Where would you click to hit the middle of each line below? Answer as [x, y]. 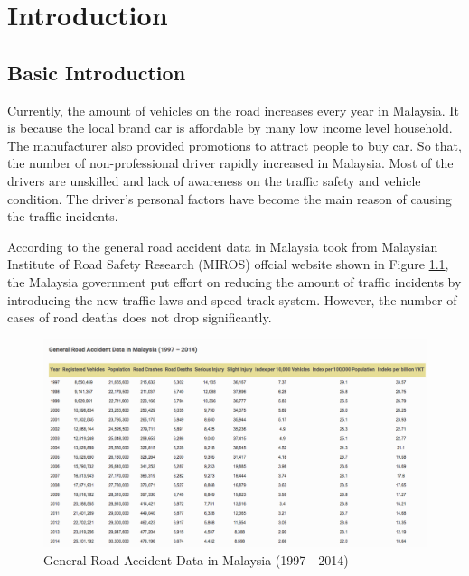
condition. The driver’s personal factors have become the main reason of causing [230, 198]
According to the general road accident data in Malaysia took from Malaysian [223, 246]
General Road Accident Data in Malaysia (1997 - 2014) [196, 559]
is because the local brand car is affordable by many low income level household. [230, 128]
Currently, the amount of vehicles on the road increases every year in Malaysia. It [233, 110]
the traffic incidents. [63, 216]
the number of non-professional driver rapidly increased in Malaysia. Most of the [230, 163]
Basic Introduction [97, 72]
